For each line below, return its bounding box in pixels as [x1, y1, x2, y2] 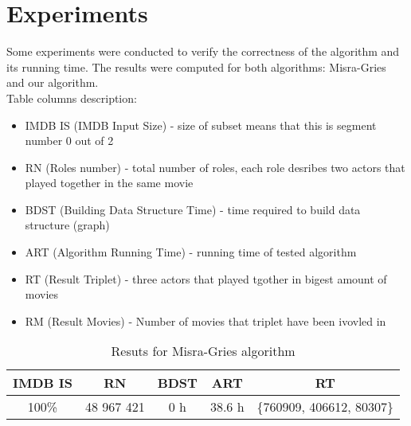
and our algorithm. [6, 74, 99, 91]
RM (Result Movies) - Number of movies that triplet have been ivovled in [25, 312, 386, 329]
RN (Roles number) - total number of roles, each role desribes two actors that [25, 158, 405, 175]
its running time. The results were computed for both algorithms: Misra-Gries [6, 58, 386, 75]
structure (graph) [25, 217, 110, 233]
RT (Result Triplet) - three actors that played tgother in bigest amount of [25, 270, 387, 287]
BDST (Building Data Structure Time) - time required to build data [25, 201, 361, 217]
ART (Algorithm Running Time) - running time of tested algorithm [25, 244, 357, 260]
